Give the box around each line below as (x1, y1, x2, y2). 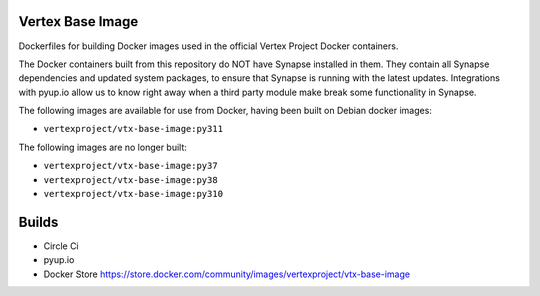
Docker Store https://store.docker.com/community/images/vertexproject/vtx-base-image (43, 268, 410, 280)
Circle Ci (43, 240, 79, 252)
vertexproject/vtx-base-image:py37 (43, 160, 219, 172)
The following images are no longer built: (18, 141, 187, 153)
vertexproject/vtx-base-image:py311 (43, 123, 224, 135)
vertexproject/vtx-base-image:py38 (43, 174, 219, 185)
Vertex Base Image (18, 13, 139, 30)
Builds (18, 213, 59, 230)
